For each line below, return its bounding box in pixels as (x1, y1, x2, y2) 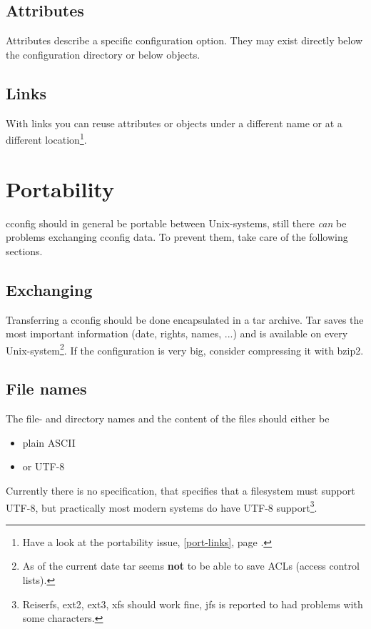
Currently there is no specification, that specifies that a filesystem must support (6, 482, 355, 497)
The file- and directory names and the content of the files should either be (6, 411, 330, 426)
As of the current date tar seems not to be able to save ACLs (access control (22, 558, 360, 573)
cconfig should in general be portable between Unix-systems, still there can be (6, 215, 347, 230)
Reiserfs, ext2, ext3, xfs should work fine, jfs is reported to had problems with (22, 596, 363, 611)
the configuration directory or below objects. (6, 46, 200, 61)
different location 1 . (6, 130, 87, 147)
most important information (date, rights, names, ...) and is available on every (6, 326, 348, 341)
